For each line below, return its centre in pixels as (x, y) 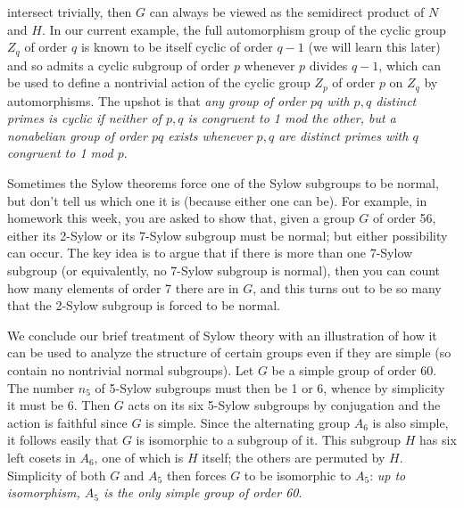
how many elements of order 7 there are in (123, 287)
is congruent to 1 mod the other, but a (292, 118)
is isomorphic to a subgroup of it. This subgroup (269, 440)
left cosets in (41, 457)
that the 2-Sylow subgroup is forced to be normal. (144, 305)
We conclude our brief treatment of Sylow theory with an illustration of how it (222, 335)
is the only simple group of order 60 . (203, 492)
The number (41, 387)
